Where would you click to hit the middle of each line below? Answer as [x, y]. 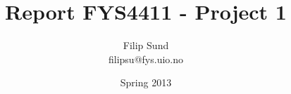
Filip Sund [146, 45]
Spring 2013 [146, 82]
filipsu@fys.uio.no [146, 59]
